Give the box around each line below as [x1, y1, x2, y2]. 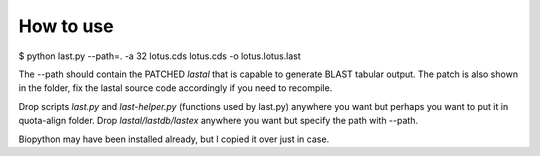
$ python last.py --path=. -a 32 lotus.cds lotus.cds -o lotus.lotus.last [18, 50, 302, 62]
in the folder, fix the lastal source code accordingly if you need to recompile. [18, 82, 333, 94]
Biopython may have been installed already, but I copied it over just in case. [18, 133, 330, 145]
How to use [18, 15, 114, 37]
